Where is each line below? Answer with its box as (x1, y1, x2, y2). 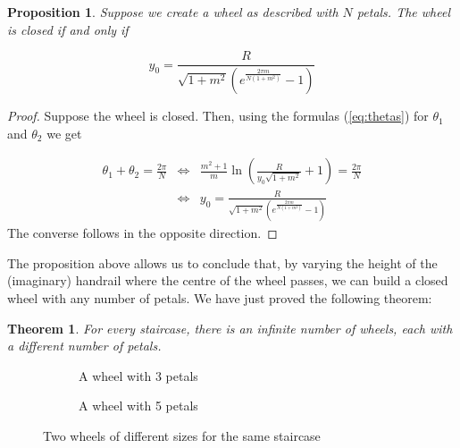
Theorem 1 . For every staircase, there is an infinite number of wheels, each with (7, 318, 453, 337)
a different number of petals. (7, 336, 162, 355)
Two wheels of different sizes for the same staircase (43, 426, 321, 444)
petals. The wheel (356, 3, 450, 21)
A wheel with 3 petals (79, 366, 198, 385)
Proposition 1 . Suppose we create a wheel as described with (7, 3, 339, 21)
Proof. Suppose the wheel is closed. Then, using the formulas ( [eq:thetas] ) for (7, 106, 429, 125)
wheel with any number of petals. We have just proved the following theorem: (7, 288, 432, 307)
